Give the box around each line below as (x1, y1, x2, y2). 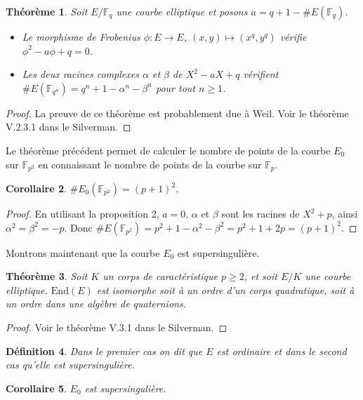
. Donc (64, 220, 93, 234)
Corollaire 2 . (6, 181, 67, 196)
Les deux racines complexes (22, 67, 139, 81)
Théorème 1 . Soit (6, 4, 88, 18)
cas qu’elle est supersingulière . (6, 357, 135, 372)
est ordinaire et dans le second (216, 343, 347, 358)
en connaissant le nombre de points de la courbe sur (38, 156, 262, 171)
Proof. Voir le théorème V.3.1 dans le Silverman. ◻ (6, 319, 227, 334)
